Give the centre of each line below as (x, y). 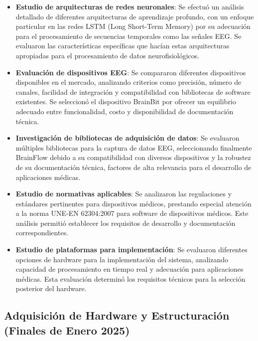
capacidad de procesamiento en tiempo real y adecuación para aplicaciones (129, 269)
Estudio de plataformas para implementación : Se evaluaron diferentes (131, 250)
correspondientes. (42, 233)
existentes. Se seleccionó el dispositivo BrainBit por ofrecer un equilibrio (126, 101)
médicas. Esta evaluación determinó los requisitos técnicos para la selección (130, 278)
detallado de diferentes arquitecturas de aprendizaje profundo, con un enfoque (135, 16)
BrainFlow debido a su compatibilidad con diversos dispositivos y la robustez (133, 157)
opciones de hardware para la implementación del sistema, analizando (122, 259)
